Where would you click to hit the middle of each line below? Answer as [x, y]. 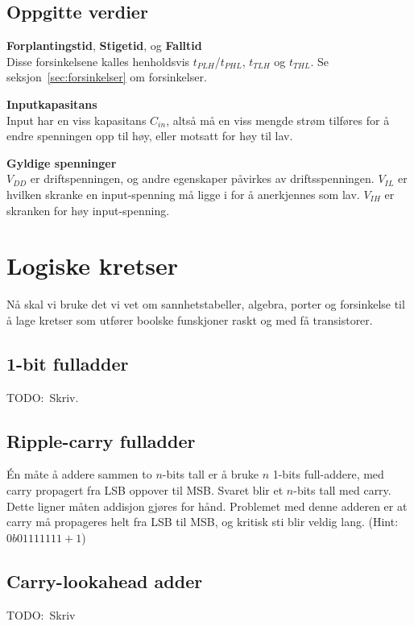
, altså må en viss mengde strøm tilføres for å [278, 120]
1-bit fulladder [68, 363]
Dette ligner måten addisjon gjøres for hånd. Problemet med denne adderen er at [207, 506]
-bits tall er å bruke [210, 474]
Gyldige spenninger [62, 162]
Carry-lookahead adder [105, 580]
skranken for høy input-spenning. [88, 210]
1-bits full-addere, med [328, 474]
